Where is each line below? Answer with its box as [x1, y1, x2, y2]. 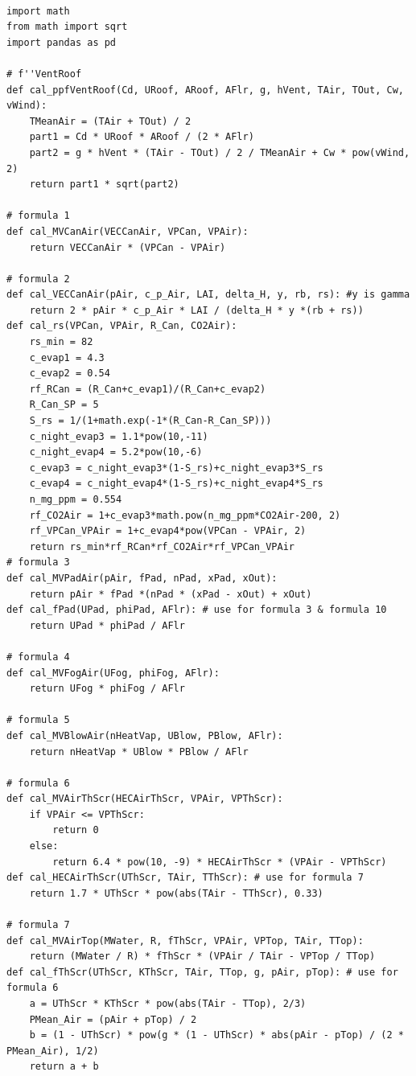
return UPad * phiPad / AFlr [29, 619, 185, 631]
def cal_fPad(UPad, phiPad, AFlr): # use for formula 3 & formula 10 [6, 604, 387, 616]
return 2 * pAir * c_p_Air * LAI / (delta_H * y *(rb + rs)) [29, 304, 364, 316]
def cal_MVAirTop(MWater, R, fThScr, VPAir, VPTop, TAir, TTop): [6, 934, 364, 947]
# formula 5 [6, 714, 70, 726]
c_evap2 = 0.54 [29, 368, 110, 380]
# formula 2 [6, 273, 70, 285]
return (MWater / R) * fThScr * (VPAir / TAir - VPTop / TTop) [29, 951, 376, 963]
